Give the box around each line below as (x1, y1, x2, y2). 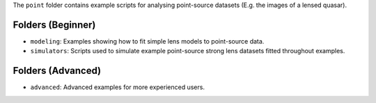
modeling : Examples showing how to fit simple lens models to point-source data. (30, 37, 265, 45)
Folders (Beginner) (13, 19, 96, 30)
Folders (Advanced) (13, 65, 101, 77)
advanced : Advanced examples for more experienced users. (30, 83, 205, 91)
